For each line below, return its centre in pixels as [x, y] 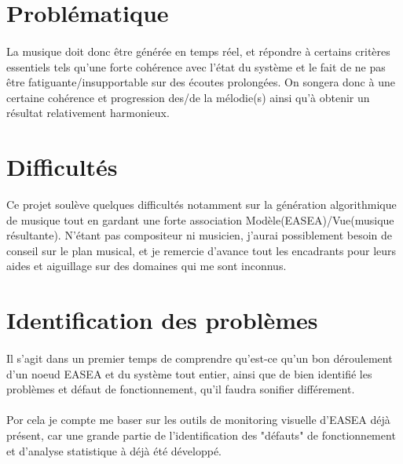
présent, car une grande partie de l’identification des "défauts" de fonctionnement [201, 435]
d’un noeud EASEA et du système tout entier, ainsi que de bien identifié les [189, 373]
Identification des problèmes [162, 320]
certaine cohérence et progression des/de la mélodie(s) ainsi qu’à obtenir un [188, 97]
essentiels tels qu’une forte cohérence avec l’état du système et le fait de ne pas [196, 66]
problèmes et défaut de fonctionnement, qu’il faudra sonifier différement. [181, 389]
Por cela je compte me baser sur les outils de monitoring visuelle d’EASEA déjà [198, 420]
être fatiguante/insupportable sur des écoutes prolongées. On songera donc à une [201, 82]
